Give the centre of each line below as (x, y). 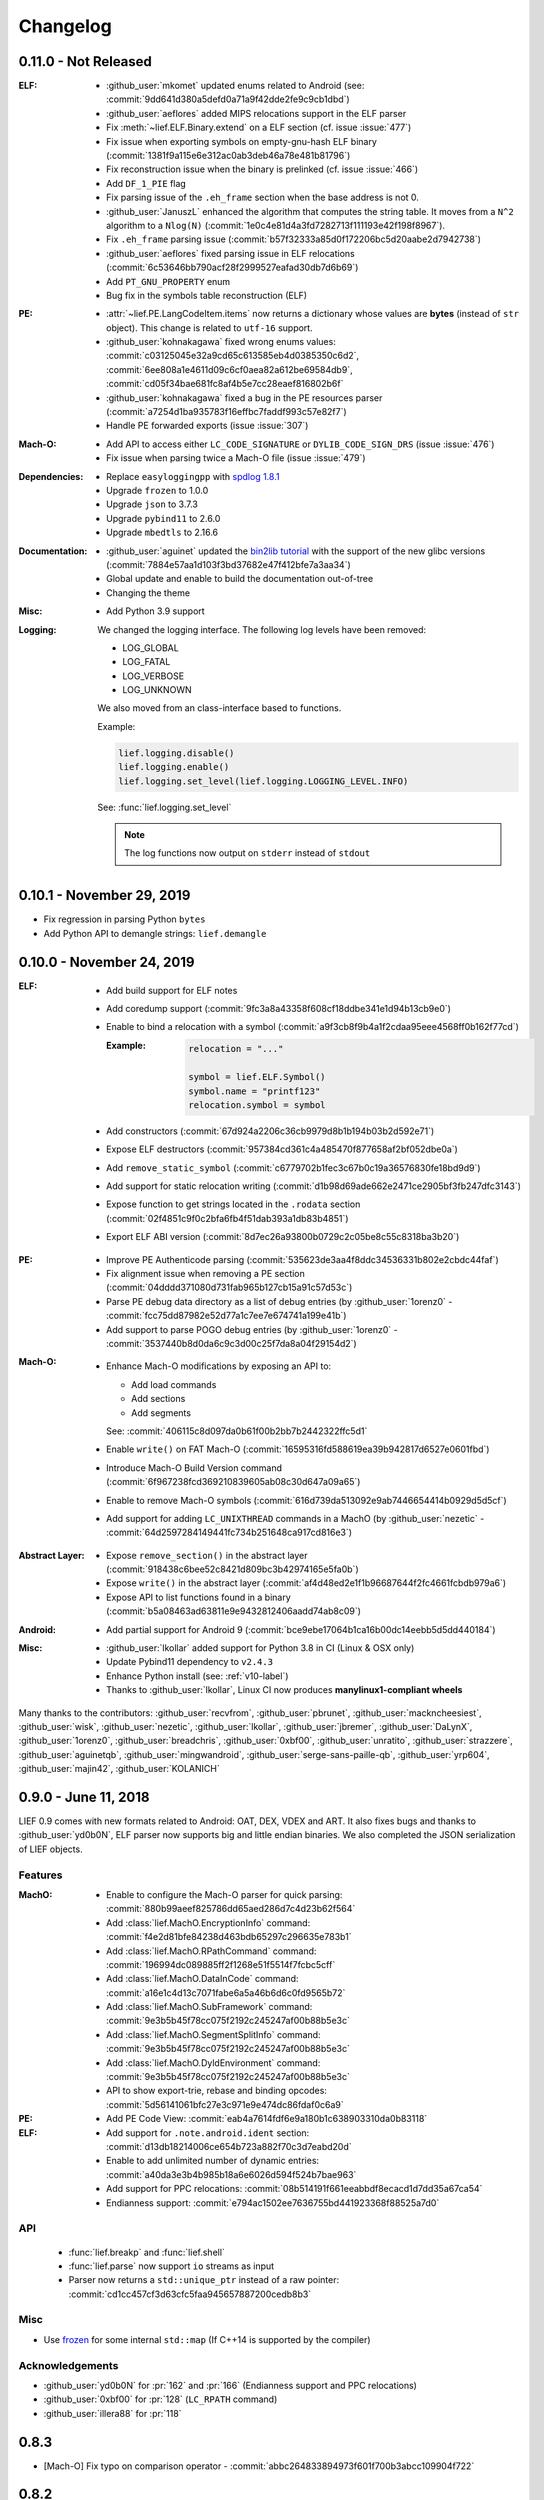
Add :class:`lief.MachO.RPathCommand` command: (211, 1951)
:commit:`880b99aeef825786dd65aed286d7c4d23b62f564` (231, 1909)
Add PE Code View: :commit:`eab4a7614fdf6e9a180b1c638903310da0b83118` (267, 2119)
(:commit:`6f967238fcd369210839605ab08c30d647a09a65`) (233, 1482)
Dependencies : (51, 476)
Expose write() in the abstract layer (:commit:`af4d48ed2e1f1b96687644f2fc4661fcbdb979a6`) (306, 1583)
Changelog (65, 26)
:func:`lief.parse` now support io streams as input (171, 2266)
